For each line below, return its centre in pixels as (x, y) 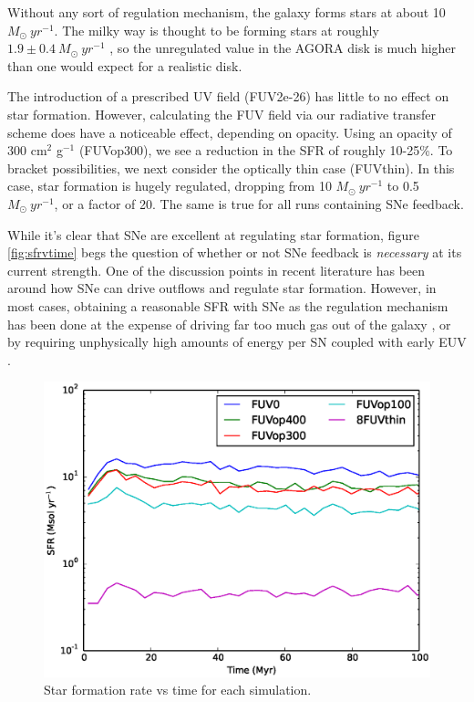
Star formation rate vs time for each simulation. (178, 690)
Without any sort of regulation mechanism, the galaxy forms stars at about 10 (227, 12)
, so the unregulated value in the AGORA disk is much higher (283, 48)
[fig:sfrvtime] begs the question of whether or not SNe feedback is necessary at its (235, 252)
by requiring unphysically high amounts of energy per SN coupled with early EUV (237, 342)
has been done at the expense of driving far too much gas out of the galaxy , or (229, 324)
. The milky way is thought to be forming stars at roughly (216, 30)
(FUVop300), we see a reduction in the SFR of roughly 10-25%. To (266, 150)
